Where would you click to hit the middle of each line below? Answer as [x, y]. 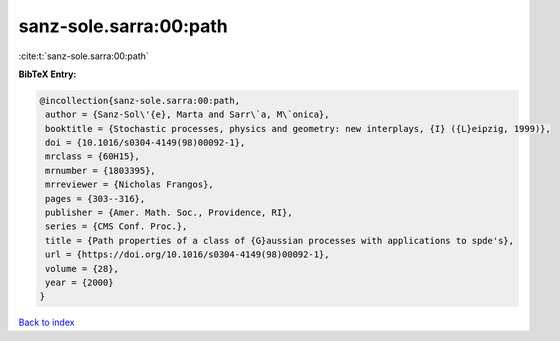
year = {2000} [79, 282]
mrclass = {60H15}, [92, 156]
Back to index [46, 322]
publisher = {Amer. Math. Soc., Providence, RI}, [169, 213]
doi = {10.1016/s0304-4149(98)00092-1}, [145, 143]
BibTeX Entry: [47, 74]
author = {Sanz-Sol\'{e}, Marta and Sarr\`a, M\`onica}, [187, 114]
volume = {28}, [82, 268]
